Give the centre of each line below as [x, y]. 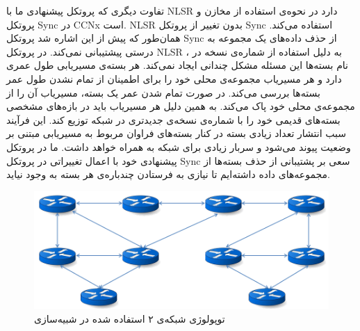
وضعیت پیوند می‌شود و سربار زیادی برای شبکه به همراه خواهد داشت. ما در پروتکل [179, 146]
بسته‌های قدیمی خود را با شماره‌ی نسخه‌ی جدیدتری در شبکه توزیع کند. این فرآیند [173, 119]
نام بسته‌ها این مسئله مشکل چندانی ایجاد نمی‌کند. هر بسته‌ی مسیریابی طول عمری [177, 65]
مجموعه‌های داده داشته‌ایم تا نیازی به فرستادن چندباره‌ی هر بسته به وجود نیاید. [168, 174]
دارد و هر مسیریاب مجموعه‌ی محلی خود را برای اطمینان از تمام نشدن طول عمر [174, 78]
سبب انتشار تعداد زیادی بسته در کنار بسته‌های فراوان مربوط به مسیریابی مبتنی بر [176, 133]
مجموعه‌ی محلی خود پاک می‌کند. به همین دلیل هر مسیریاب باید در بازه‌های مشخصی [181, 106]
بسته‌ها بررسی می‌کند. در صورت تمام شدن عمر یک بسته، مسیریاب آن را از [163, 92]
